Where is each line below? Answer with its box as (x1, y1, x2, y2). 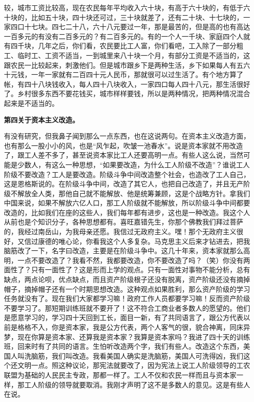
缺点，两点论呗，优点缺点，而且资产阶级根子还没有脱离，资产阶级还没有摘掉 (4, 274, 250, 284)
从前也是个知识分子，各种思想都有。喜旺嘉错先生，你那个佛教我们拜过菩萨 (4, 217, 243, 227)
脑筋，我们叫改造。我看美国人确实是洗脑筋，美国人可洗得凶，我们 (31, 350, 243, 361)
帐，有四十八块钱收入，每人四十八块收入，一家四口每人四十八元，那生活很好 (4, 79, 250, 89)
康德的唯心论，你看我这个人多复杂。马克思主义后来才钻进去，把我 (38, 236, 250, 246)
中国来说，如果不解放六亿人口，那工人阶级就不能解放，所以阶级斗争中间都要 (4, 198, 250, 208)
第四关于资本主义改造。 (4, 114, 79, 124)
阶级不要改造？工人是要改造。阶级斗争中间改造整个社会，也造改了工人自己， (4, 169, 250, 179)
